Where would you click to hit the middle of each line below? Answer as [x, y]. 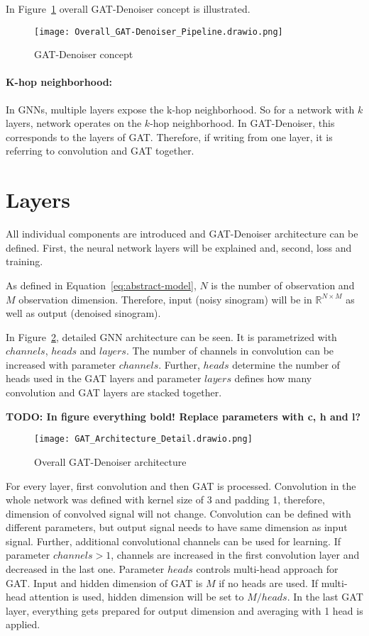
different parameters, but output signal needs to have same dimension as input [177, 527]
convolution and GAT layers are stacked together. [114, 392]
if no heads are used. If [269, 582]
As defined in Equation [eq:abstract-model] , [101, 285]
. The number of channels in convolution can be [230, 351]
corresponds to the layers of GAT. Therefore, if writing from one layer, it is [169, 136]
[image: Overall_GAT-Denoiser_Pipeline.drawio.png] [159, 32]
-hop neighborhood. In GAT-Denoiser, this [242, 123]
